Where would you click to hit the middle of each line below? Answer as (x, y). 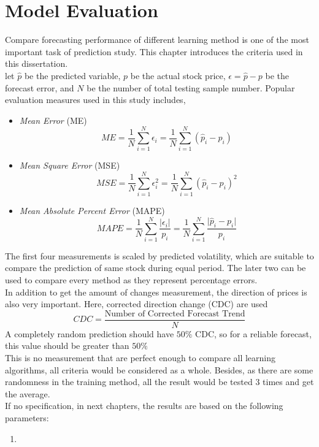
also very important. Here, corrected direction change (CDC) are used (136, 304)
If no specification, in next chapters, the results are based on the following (144, 406)
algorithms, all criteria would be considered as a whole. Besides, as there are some (159, 369)
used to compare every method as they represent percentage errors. (131, 280)
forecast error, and (40, 87)
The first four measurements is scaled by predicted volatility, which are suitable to (159, 255)
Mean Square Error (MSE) (70, 165)
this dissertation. (37, 63)
